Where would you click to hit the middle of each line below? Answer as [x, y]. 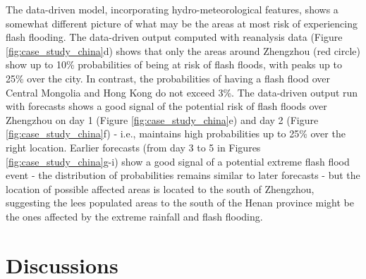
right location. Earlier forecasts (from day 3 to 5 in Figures [133, 147]
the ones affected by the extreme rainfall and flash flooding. [134, 216]
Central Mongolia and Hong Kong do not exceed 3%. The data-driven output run [182, 92]
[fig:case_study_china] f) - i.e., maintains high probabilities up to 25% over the [176, 134]
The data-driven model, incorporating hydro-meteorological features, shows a [172, 9]
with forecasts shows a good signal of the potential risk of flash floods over [166, 106]
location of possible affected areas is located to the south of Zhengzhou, [160, 188]
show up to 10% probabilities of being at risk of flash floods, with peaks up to [174, 64]
